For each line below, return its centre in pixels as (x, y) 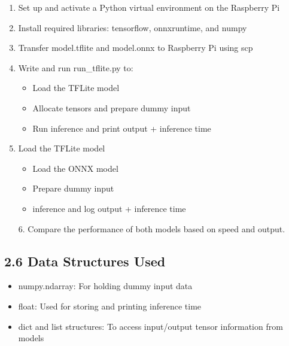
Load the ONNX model (75, 168)
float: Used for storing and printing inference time (110, 306)
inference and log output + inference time (109, 208)
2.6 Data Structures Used (85, 261)
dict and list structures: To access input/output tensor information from (150, 326)
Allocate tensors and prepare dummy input (112, 107)
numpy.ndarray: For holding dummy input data (105, 286)
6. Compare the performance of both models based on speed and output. (152, 228)
